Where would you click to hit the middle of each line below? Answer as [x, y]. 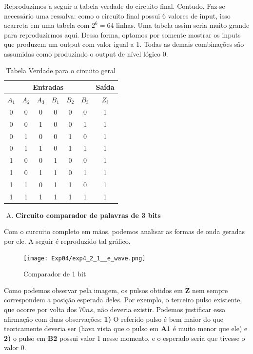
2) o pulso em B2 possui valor [49, 338]
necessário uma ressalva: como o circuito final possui [82, 15]
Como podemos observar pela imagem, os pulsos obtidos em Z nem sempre [116, 290]
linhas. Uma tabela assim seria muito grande [183, 25]
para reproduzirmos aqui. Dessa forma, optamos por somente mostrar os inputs [122, 34]
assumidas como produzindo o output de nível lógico [82, 53]
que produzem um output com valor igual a [69, 44]
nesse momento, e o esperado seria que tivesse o [174, 338]
